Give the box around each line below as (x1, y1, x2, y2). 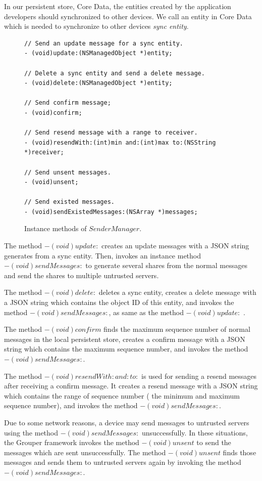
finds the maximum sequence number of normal (103, 324, 250, 334)
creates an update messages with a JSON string (101, 240, 249, 251)
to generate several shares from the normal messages (85, 260, 247, 271)
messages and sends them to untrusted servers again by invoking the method (4, 457, 241, 467)
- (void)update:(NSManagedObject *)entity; (24, 50, 173, 57)
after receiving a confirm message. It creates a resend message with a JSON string (4, 380, 258, 391)
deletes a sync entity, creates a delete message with (98, 287, 256, 297)
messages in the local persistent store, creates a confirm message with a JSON (4, 333, 245, 344)
